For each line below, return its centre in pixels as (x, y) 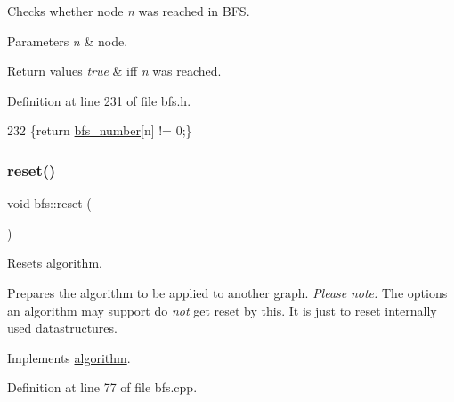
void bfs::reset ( (49, 203)
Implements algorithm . (69, 357)
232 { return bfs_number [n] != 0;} (100, 130)
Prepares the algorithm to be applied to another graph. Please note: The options (227, 292)
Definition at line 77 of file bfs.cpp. (102, 387)
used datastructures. (62, 328)
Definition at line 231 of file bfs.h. (99, 100)
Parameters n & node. (68, 40)
